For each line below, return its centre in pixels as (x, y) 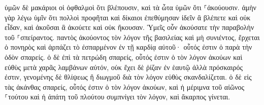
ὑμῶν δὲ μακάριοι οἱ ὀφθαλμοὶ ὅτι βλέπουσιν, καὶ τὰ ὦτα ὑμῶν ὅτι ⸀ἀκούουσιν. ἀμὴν (130, 7)
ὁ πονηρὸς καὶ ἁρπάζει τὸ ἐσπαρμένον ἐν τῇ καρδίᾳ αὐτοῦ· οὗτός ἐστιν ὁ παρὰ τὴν (128, 47)
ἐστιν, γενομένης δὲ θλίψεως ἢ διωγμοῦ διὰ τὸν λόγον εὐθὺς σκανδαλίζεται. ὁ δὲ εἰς (128, 77)
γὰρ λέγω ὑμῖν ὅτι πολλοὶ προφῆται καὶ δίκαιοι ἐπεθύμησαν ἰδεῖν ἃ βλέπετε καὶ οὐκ (128, 17)
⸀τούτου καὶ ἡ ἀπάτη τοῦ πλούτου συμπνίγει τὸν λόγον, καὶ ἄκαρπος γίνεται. (118, 97)
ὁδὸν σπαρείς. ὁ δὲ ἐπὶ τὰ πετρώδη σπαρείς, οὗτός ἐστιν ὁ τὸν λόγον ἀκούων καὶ (124, 57)
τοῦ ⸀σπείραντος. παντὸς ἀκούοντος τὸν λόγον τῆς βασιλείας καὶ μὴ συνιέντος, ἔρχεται (132, 37)
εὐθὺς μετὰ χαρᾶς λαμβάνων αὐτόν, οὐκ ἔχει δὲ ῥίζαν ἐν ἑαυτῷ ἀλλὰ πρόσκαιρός (124, 67)
